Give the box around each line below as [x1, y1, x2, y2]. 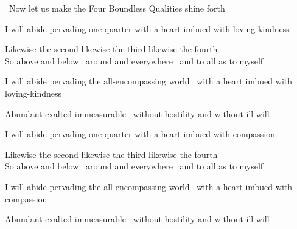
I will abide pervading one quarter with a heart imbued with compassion [5, 128, 276, 140]
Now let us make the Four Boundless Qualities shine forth [9, 2, 225, 14]
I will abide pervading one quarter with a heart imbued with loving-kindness [5, 22, 290, 35]
